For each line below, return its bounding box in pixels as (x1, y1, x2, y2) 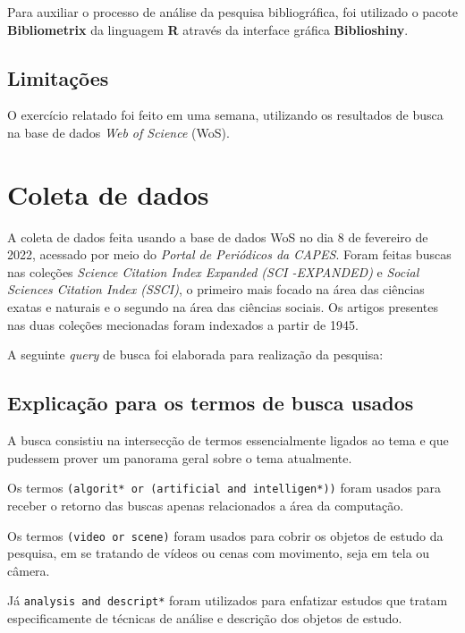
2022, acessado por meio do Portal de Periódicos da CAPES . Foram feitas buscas (7, 245, 452, 264)
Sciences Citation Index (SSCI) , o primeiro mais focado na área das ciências (7, 280, 425, 299)
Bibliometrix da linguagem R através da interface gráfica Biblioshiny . (7, 20, 409, 38)
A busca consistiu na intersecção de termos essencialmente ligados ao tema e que (7, 431, 449, 450)
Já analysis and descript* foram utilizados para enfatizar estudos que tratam (7, 591, 448, 610)
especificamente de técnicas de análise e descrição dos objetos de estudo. (7, 609, 402, 627)
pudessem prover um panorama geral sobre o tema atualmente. (7, 448, 352, 467)
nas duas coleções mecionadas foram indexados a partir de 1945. (7, 315, 359, 333)
